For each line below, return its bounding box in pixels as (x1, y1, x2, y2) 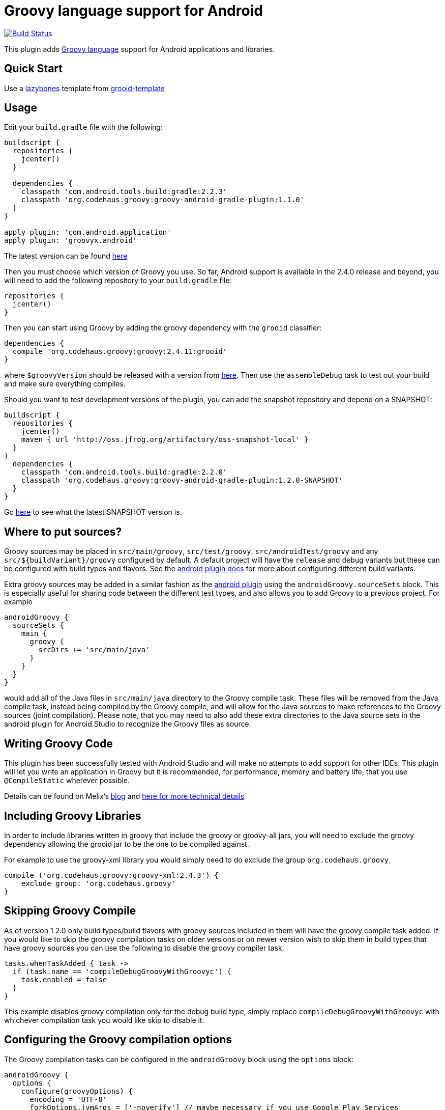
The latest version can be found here (4, 252, 128, 261)
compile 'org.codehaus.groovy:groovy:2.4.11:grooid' (12, 347, 227, 356)
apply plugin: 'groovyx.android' (4, 236, 137, 245)
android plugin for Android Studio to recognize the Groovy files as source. (4, 719, 251, 729)
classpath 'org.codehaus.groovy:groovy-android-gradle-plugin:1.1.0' (21, 196, 305, 204)
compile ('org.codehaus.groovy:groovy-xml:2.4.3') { (4, 871, 219, 879)
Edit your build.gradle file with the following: (4, 123, 163, 132)
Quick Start (4, 62, 63, 75)
